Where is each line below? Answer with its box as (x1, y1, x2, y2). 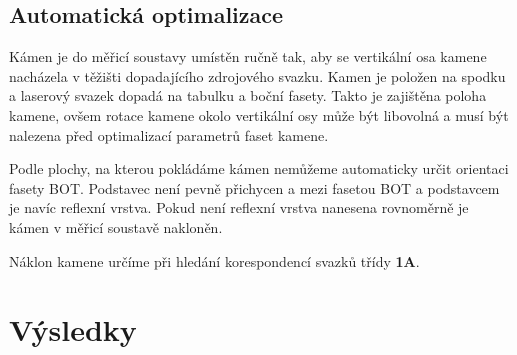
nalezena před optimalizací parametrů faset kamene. (9, 124, 329, 145)
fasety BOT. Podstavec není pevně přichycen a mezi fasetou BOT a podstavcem (9, 177, 500, 198)
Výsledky (9, 309, 137, 350)
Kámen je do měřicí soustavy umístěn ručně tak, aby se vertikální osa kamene (9, 46, 487, 67)
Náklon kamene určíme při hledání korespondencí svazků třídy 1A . (9, 250, 420, 271)
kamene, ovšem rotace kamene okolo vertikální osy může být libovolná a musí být (9, 104, 509, 125)
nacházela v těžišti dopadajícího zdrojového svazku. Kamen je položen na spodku (9, 65, 506, 86)
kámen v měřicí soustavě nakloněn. (9, 216, 223, 237)
